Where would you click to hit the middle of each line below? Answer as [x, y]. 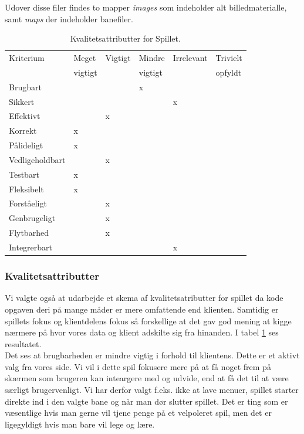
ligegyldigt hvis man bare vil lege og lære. [80, 424]
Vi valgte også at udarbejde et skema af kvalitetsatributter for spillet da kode [144, 298]
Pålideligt [26, 145]
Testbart [24, 174]
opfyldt [229, 72]
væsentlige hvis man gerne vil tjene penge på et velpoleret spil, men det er [138, 413]
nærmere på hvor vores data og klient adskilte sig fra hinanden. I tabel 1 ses [142, 332]
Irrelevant [190, 58]
